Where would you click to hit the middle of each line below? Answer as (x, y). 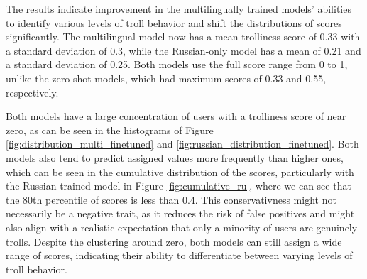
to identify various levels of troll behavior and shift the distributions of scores (174, 22)
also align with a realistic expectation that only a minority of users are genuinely (182, 227)
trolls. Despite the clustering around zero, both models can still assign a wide (174, 241)
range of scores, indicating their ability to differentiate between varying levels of (179, 255)
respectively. (32, 92)
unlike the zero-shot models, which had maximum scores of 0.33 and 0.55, (166, 78)
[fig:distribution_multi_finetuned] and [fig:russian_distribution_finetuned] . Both (182, 144)
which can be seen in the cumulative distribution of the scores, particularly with (180, 171)
